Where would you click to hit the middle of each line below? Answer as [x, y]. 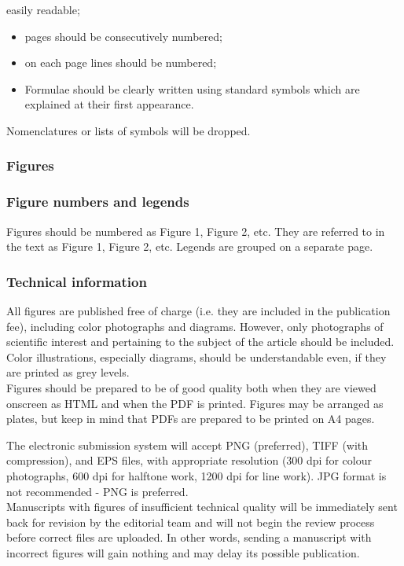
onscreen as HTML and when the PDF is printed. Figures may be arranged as [195, 403]
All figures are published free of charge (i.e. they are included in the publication [198, 311]
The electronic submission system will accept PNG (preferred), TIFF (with [187, 445]
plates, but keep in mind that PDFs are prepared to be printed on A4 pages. [191, 419]
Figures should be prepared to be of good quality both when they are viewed [191, 388]
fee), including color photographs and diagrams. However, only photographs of [195, 326]
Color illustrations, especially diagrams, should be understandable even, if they [196, 357]
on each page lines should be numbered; [121, 62]
